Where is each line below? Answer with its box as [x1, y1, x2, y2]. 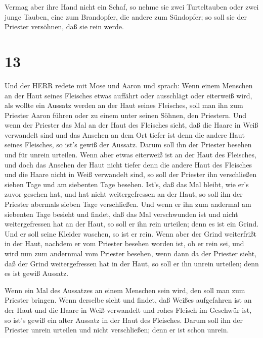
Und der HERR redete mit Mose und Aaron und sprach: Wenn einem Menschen [5, 80, 253, 90]
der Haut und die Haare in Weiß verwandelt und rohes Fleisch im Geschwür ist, [5, 304, 252, 315]
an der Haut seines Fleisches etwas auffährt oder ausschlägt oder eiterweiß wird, [5, 90, 252, 100]
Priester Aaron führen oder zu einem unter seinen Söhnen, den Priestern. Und [5, 109, 247, 120]
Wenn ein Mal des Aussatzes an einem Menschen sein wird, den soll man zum [5, 285, 245, 295]
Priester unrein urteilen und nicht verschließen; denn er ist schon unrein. [5, 324, 229, 335]
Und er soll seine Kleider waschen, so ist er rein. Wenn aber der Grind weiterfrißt [5, 228, 256, 239]
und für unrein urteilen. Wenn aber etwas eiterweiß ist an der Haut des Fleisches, [5, 149, 256, 160]
